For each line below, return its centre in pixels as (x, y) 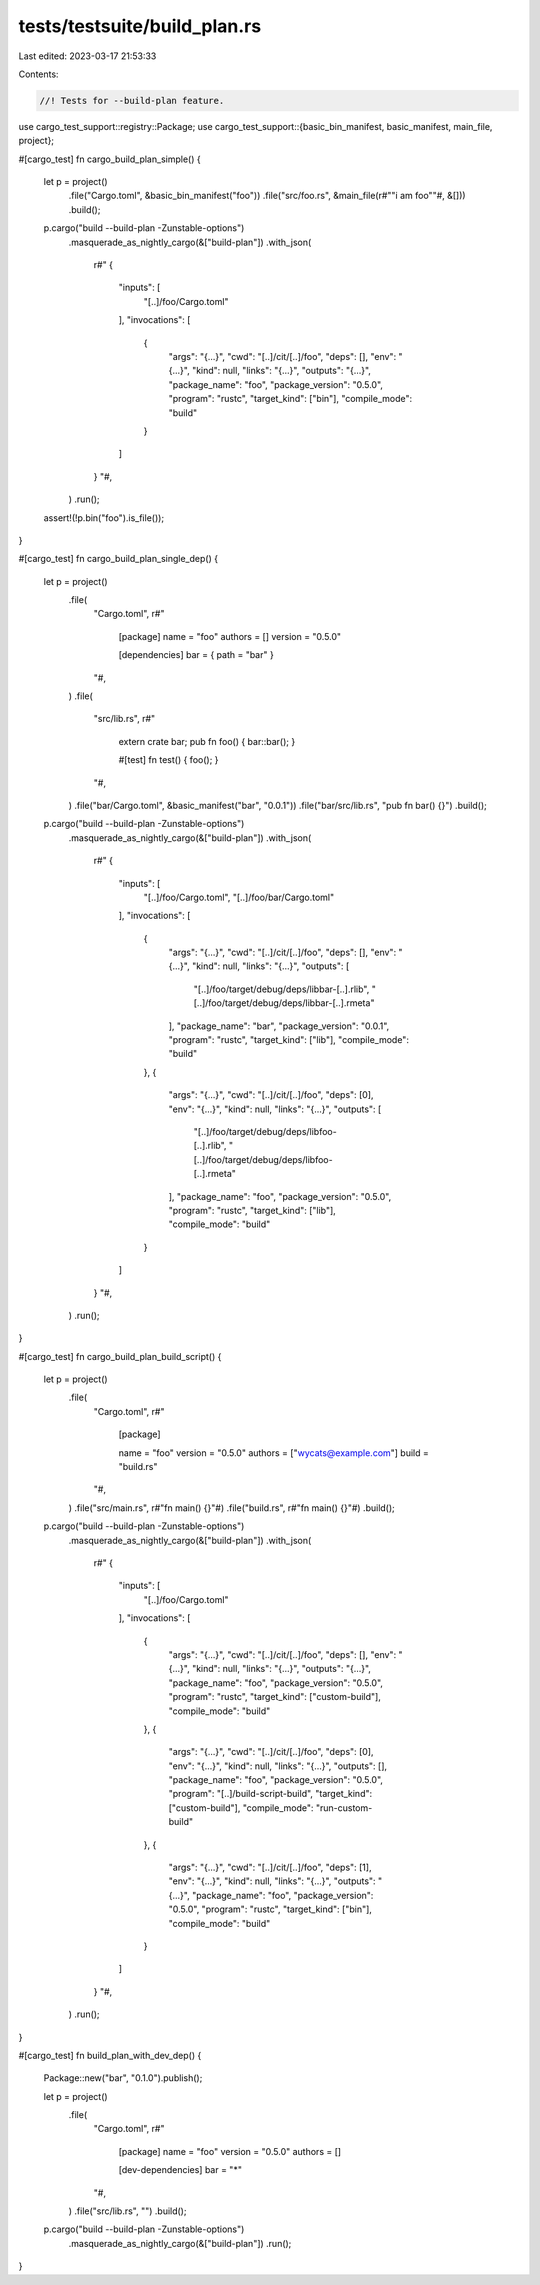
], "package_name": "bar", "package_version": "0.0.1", (279, 1026)
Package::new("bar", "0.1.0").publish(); (123, 2078)
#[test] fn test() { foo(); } (168, 760)
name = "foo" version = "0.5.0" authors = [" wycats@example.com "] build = (274, 1452)
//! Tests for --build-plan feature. (132, 100)
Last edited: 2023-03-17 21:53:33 (87, 56)
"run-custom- (344, 1807)
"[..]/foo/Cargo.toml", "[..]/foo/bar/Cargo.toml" (239, 897)
